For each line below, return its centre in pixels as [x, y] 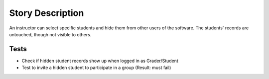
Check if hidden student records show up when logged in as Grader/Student [100, 61]
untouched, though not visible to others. [50, 34]
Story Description [47, 13]
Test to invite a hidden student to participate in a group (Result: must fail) [96, 68]
